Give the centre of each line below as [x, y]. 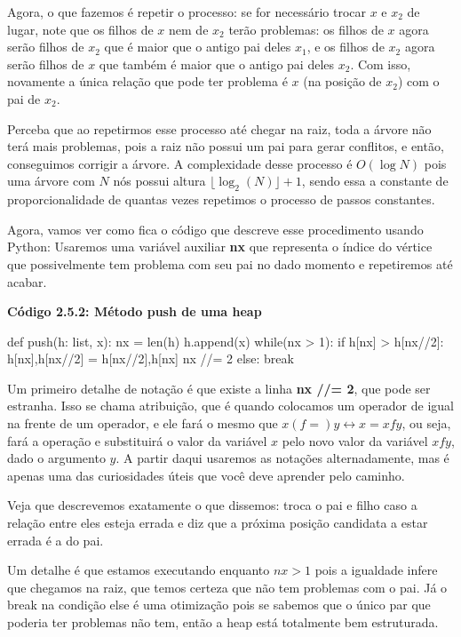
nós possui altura [159, 181]
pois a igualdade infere [376, 570]
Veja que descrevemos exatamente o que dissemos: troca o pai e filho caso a [212, 505]
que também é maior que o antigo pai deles [217, 64]
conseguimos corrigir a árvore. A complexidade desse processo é [180, 163]
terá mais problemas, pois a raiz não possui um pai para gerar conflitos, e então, [226, 146]
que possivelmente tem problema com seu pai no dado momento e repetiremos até [230, 263]
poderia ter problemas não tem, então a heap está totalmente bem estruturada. [223, 622]
